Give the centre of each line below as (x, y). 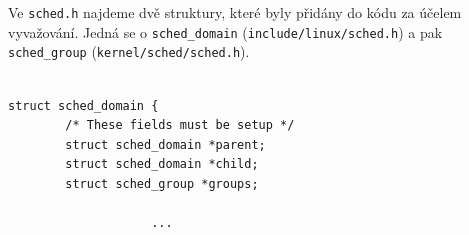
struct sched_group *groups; (162, 183)
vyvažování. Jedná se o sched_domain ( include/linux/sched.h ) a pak (225, 31)
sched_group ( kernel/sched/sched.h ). (129, 51)
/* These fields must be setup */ (180, 125)
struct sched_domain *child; (162, 164)
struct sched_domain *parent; (165, 144)
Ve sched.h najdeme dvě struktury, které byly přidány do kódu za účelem (235, 12)
